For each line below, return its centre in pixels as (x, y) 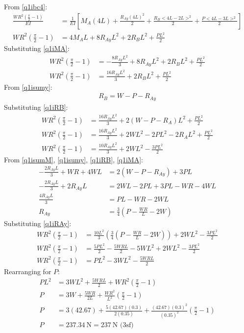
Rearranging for (28, 271)
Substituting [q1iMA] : (37, 48)
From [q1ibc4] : (26, 6)
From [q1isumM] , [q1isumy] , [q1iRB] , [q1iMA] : (73, 160)
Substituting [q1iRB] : (36, 107)
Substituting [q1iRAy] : (38, 223)
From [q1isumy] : (28, 87)
